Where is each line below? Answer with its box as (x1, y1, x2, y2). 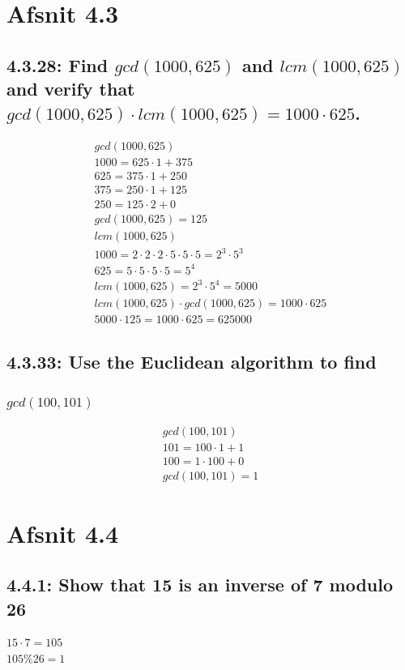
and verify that (6, 76, 135, 101)
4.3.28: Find (6, 52, 109, 77)
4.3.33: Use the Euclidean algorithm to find (6, 348, 377, 373)
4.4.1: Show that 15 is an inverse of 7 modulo (6, 572, 394, 597)
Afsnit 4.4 (6, 516, 119, 549)
